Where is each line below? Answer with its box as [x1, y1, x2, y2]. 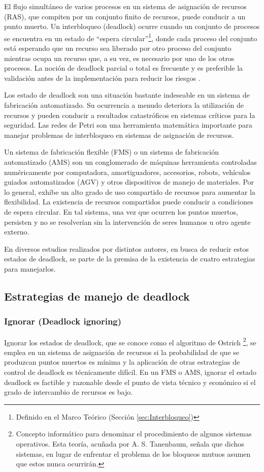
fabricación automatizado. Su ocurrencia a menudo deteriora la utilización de [4, 100, 244, 110]
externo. [4, 226, 29, 237]
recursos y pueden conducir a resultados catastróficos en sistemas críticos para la [4, 109, 255, 120]
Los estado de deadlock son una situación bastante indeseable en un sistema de [4, 90, 250, 100]
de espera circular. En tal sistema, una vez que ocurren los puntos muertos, [4, 206, 238, 217]
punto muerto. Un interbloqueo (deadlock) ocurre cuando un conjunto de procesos [4, 21, 260, 32]
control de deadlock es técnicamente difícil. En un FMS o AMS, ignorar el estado [4, 366, 256, 377]
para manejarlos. [4, 263, 56, 274]
